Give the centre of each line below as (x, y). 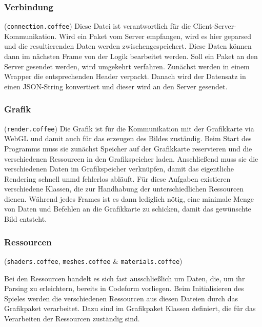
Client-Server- (215, 26)
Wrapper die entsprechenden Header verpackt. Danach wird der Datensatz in (125, 76)
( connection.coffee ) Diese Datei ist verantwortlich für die (97, 26)
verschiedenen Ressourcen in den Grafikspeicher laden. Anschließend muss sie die (131, 158)
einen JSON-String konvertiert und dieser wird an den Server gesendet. (116, 86)
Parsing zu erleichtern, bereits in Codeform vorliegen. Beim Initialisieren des (124, 288)
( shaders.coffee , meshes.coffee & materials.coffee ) (93, 261)
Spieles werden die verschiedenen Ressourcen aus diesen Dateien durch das (121, 298)
